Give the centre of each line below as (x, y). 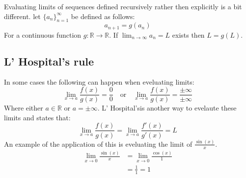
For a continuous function (43, 34)
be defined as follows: (103, 16)
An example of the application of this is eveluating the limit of (98, 144)
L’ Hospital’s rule (49, 61)
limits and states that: (37, 117)
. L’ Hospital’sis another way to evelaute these (167, 108)
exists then (188, 34)
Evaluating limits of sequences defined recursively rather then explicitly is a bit (123, 6)
